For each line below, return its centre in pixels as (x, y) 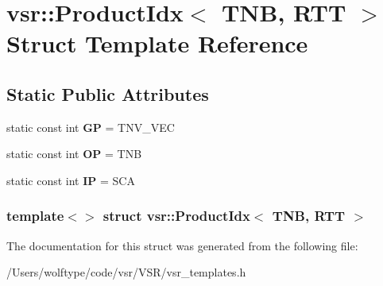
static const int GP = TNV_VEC (91, 127)
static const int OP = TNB (74, 154)
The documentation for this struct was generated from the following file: (182, 245)
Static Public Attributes (108, 93)
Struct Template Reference (157, 43)
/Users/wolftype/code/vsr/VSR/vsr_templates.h (126, 272)
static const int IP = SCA (71, 180)
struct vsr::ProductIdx (176, 216)
